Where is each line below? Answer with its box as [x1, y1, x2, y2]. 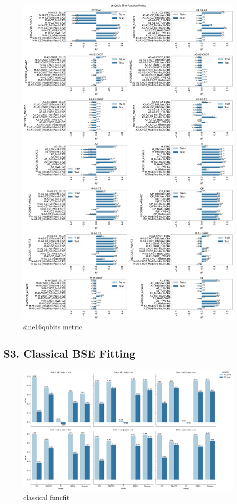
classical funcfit [23, 492, 70, 503]
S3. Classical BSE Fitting [3, 346, 136, 361]
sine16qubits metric [23, 321, 82, 332]
